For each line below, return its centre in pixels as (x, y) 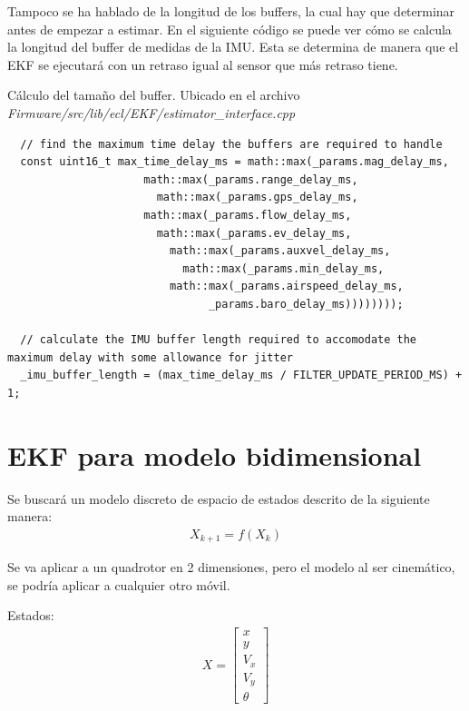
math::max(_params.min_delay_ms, (283, 268)
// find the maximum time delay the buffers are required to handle (231, 144)
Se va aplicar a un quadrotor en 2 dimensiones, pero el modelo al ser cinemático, (231, 567)
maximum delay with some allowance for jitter (150, 357)
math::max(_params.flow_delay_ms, (248, 215)
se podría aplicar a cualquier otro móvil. (119, 584)
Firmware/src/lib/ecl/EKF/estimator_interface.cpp (151, 112)
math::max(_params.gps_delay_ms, (257, 197)
